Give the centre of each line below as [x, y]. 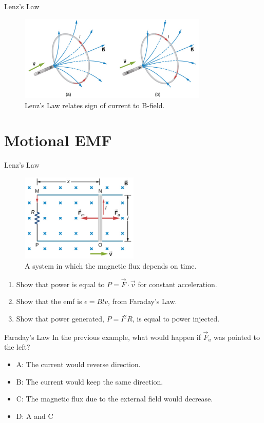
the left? [17, 347]
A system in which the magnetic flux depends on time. [111, 266]
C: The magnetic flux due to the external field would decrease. [115, 399]
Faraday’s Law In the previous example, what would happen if [102, 337]
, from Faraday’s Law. [143, 301]
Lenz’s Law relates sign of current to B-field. [95, 105]
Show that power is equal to [60, 284]
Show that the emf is [49, 301]
